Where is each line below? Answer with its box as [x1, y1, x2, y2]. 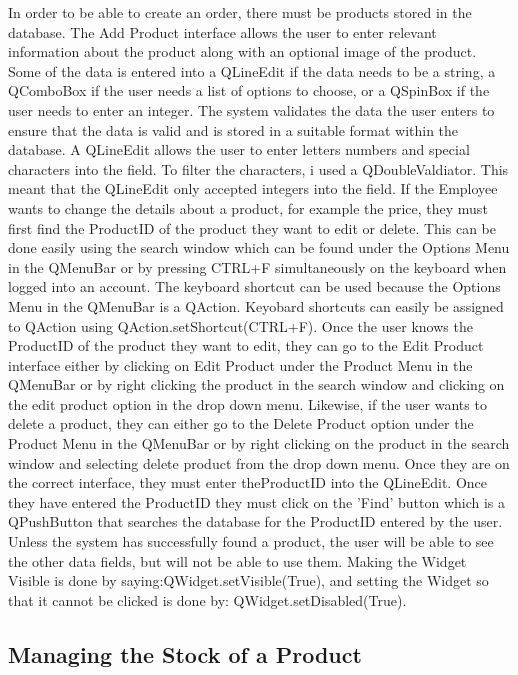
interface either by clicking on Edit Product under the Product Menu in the [8, 354, 473, 375]
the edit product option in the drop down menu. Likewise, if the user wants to [8, 393, 487, 414]
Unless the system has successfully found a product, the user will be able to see [8, 531, 494, 552]
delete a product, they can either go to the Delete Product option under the [8, 413, 474, 434]
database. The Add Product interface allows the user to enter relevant [8, 21, 437, 42]
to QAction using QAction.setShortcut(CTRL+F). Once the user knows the [8, 315, 473, 336]
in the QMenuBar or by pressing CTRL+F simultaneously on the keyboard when [8, 256, 507, 277]
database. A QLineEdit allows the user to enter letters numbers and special [8, 139, 470, 160]
